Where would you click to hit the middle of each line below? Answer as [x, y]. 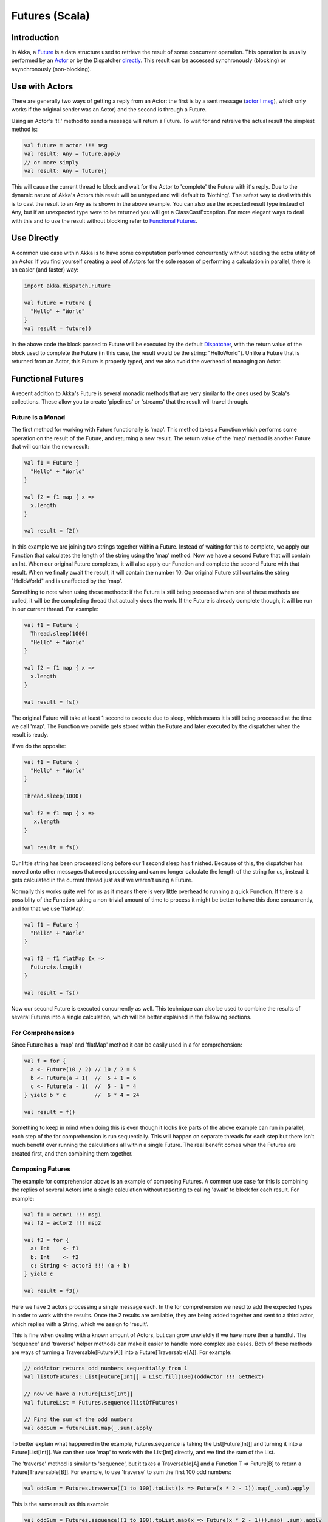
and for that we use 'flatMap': [48, 908]
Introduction [35, 37]
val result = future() [58, 328]
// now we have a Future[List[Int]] [79, 1394]
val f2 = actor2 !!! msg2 [63, 1223]
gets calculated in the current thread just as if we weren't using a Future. [102, 880]
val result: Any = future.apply [72, 154]
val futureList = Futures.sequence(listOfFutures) [101, 1402]
